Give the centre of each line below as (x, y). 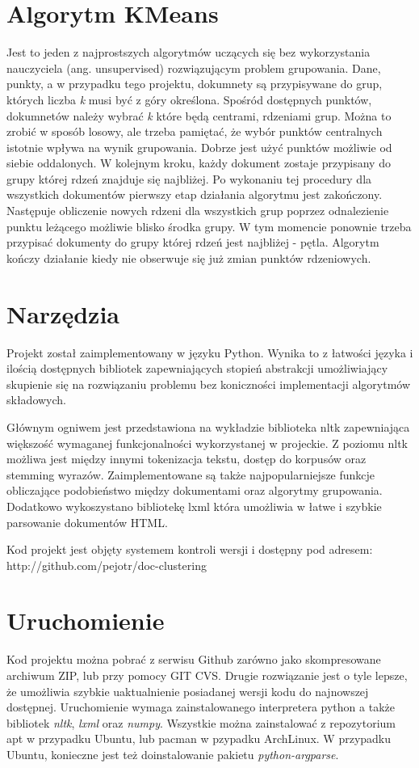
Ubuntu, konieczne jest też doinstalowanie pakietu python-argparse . (173, 754)
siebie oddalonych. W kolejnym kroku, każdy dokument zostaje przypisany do (199, 163)
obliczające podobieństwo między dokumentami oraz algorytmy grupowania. (195, 490)
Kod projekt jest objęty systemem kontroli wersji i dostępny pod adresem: (190, 549)
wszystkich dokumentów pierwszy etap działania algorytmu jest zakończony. (195, 194)
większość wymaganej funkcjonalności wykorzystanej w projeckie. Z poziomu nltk (207, 443)
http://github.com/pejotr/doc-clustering (107, 565)
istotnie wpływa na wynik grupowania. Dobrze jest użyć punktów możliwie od (199, 147)
